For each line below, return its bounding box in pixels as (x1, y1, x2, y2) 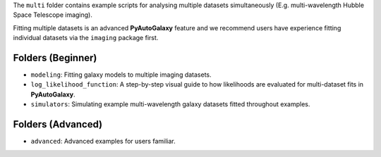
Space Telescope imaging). (13, 11, 93, 19)
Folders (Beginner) (13, 51, 97, 63)
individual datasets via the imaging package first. (13, 34, 159, 42)
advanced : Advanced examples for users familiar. (30, 137, 176, 146)
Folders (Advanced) (13, 118, 102, 130)
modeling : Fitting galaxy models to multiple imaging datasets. (30, 70, 212, 79)
